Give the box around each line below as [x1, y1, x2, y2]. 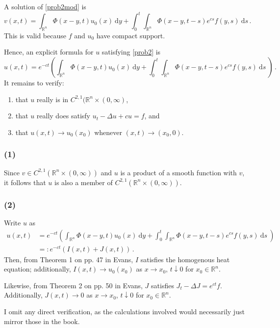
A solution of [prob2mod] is [4, 1, 86, 11]
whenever [94, 127, 123, 137]
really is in [36, 94, 69, 104]
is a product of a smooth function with [120, 167, 237, 177]
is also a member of [54, 177, 113, 187]
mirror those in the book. [4, 316, 80, 326]
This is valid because [4, 30, 66, 40]
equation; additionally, [4, 264, 71, 274]
